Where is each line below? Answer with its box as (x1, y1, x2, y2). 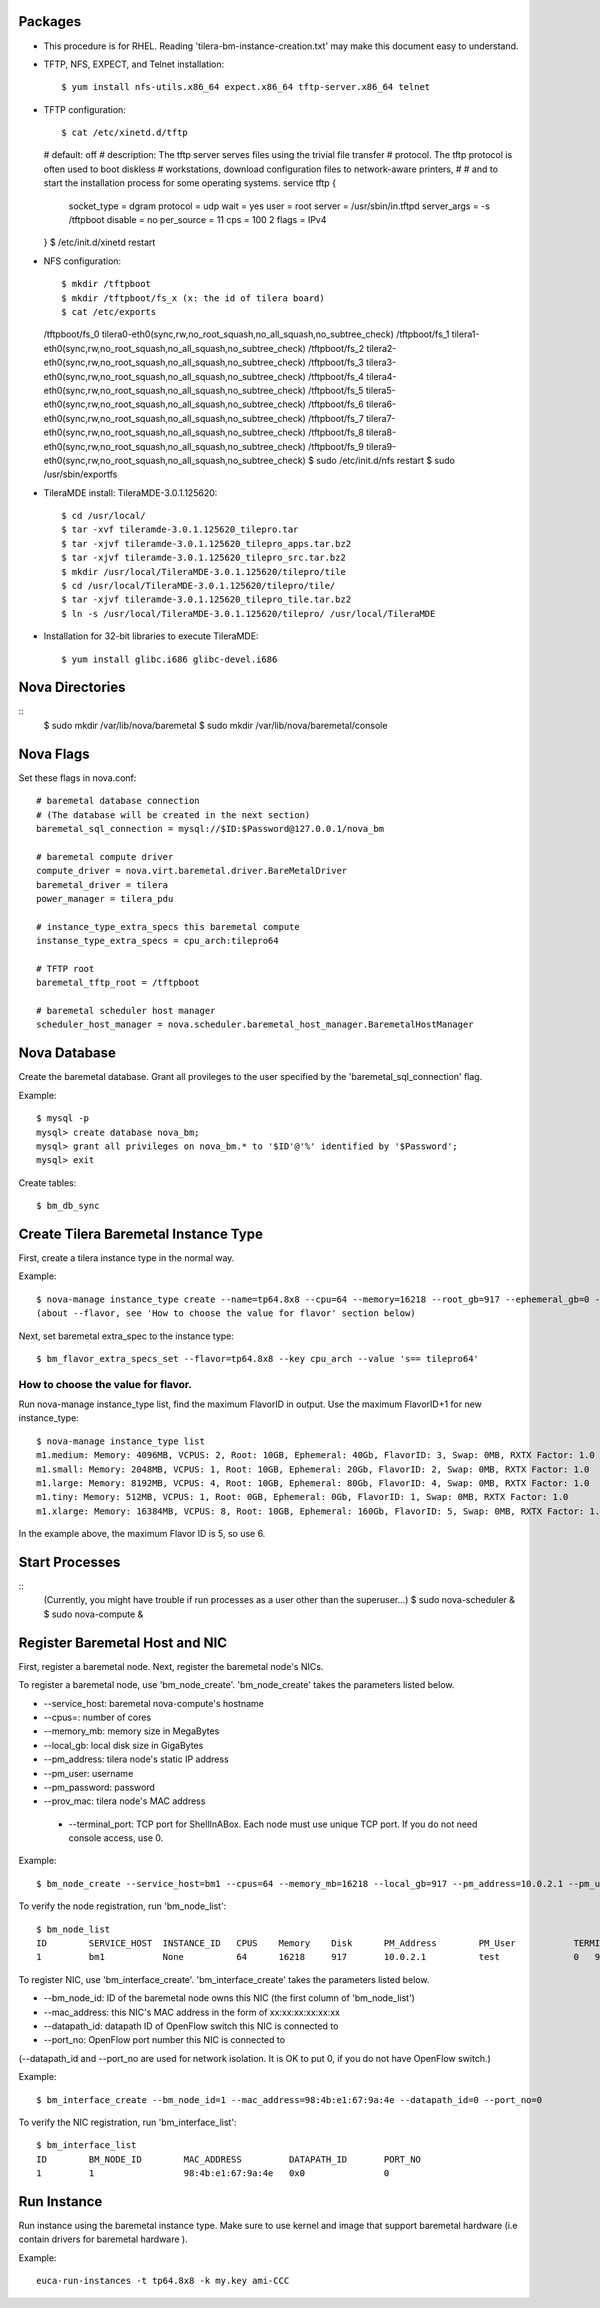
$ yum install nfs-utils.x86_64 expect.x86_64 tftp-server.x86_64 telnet (61, 81, 431, 93)
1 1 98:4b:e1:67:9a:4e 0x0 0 (36, 2168, 390, 2179)
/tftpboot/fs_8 (308, 426, 364, 439)
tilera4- (366, 370, 397, 382)
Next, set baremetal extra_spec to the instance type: (18, 1330, 235, 1342)
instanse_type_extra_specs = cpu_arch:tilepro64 (36, 935, 279, 947)
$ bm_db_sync (36, 1200, 100, 1212)
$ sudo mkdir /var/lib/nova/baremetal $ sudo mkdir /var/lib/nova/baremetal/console (43, 719, 388, 731)
